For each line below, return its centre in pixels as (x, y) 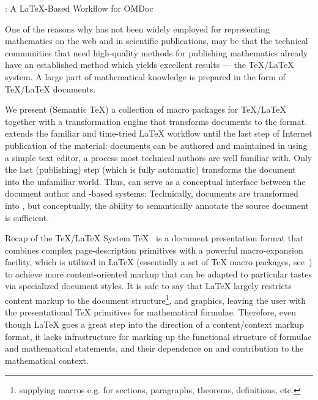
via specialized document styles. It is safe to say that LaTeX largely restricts (148, 286)
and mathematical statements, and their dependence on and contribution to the (154, 348)
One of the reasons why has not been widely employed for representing (137, 28)
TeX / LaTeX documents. (50, 89)
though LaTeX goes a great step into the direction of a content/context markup (154, 324)
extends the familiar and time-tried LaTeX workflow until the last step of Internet (159, 133)
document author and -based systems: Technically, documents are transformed (152, 193)
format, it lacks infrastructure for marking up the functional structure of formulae (158, 336)
